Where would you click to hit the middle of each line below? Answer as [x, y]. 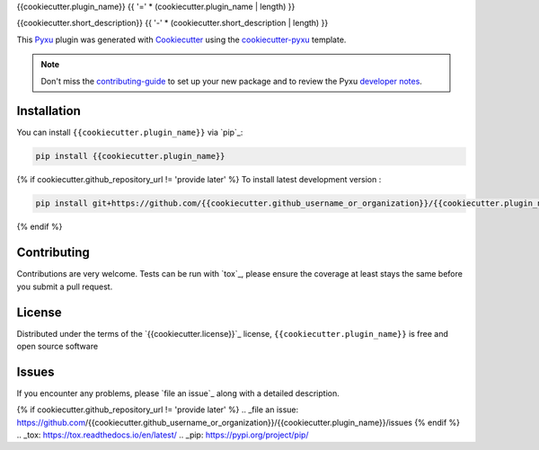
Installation [49, 111]
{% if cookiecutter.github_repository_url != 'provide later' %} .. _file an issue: [158, 410]
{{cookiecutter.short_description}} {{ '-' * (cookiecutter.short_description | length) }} [172, 23]
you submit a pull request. [65, 287]
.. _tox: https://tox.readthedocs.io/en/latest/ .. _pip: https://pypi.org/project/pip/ [163, 435]
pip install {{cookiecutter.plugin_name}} [130, 156]
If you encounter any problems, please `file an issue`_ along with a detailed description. [178, 393]
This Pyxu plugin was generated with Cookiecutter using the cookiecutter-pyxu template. [181, 40]
